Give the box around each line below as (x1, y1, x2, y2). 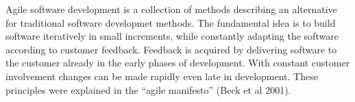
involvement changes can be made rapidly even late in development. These (5, 68, 318, 83)
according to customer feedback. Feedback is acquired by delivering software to (5, 42, 337, 56)
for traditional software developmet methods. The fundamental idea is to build (5, 15, 336, 29)
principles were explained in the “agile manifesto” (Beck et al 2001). (5, 82, 291, 97)
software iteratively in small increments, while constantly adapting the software (5, 29, 339, 43)
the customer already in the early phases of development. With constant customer (5, 55, 350, 70)
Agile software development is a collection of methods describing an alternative (5, 2, 337, 16)
